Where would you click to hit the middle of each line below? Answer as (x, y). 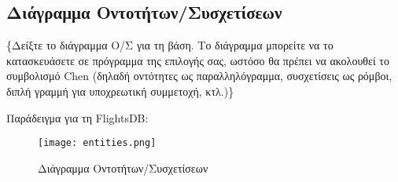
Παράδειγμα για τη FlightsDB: (77, 117)
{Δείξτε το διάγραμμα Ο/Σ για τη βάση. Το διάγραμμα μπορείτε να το (170, 45)
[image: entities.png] (97, 143)
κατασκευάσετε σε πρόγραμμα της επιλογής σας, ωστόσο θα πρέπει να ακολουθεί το (198, 60)
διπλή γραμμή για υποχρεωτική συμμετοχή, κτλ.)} (120, 91)
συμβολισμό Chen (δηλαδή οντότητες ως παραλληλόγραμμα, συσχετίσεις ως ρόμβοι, (199, 76)
